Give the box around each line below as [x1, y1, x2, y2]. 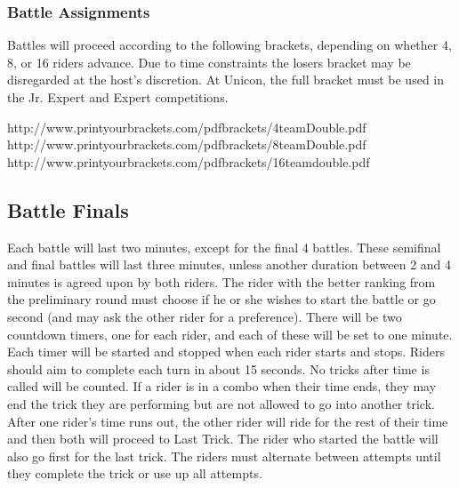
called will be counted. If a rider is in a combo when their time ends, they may [7, 377, 437, 396]
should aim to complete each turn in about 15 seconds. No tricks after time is [7, 359, 430, 378]
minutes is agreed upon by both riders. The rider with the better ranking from [7, 272, 436, 291]
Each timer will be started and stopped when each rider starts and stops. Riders [7, 342, 445, 361]
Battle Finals [7, 196, 129, 223]
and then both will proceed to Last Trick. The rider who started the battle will [7, 429, 439, 448]
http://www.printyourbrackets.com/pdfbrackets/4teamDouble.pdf [7, 117, 366, 136]
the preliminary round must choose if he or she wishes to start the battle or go [7, 290, 436, 308]
